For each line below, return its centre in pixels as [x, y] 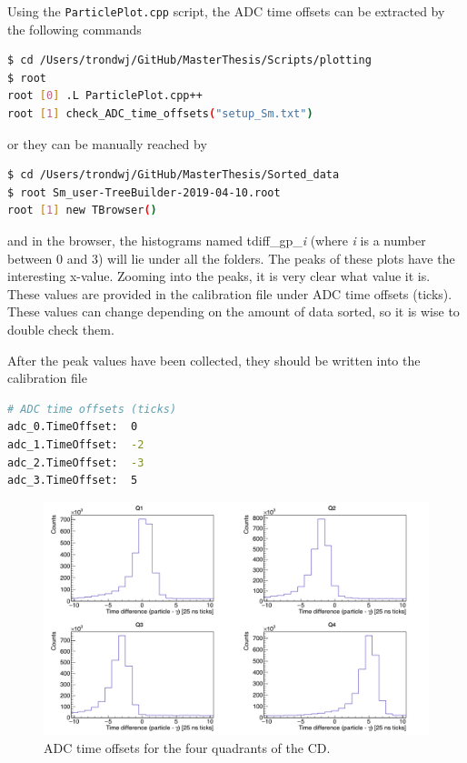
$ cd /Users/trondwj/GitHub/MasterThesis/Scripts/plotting [189, 60]
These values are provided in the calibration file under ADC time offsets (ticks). [230, 293]
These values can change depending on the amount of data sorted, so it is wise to [233, 311]
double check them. [61, 329]
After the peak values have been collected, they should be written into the [214, 360]
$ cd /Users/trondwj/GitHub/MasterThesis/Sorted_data [174, 175]
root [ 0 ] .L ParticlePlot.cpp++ [105, 96]
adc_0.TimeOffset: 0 [73, 427]
